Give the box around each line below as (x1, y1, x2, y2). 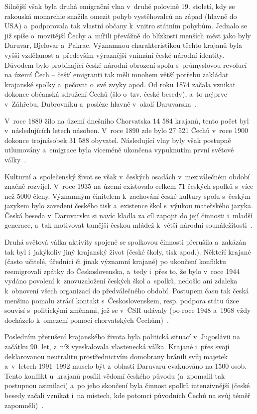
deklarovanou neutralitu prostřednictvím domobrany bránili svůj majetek (4, 351, 228, 361)
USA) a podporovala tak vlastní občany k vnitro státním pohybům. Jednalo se (4, 20, 248, 31)
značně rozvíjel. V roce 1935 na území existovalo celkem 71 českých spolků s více (4, 181, 254, 191)
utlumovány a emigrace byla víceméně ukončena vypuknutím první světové (4, 144, 234, 155)
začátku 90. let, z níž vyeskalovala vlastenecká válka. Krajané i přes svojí (4, 341, 230, 351)
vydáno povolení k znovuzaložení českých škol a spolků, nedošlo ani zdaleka (4, 276, 238, 286)
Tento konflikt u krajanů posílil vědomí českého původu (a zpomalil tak (4, 370, 225, 381)
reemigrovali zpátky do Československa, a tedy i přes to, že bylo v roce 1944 (4, 266, 240, 276)
